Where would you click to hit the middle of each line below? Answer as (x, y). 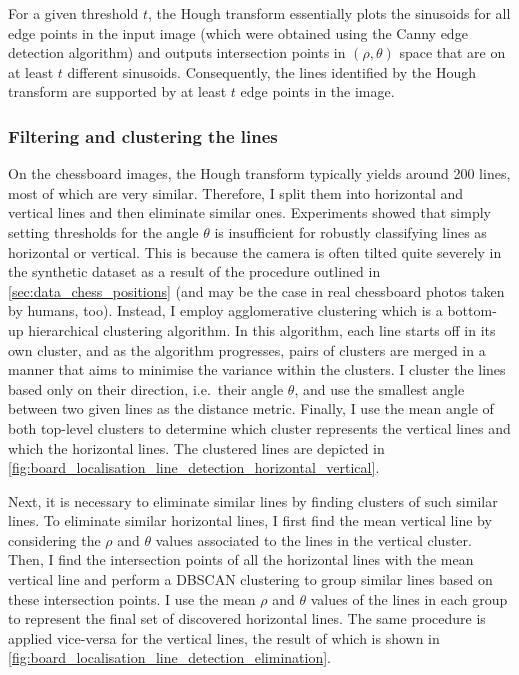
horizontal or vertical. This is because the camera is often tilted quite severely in (255, 251)
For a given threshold (73, 13)
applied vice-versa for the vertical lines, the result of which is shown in (224, 637)
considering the (54, 539)
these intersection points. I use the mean (132, 598)
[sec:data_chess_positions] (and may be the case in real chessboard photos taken (256, 290)
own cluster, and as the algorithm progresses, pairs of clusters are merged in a (247, 349)
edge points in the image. (317, 91)
